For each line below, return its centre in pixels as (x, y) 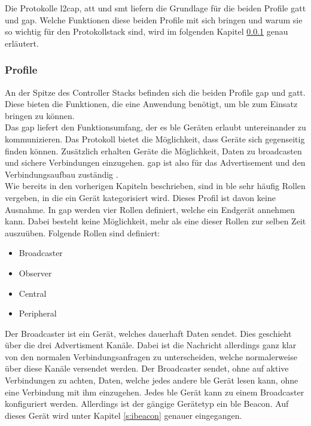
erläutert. (22, 43)
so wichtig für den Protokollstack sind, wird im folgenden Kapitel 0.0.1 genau (147, 31)
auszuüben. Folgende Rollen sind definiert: (83, 232)
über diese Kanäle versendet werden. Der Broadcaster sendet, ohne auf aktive (147, 368)
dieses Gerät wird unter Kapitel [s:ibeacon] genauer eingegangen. (124, 415)
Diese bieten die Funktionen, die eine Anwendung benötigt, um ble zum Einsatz (151, 104)
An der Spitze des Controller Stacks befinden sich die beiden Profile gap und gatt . (155, 92)
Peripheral (38, 313)
